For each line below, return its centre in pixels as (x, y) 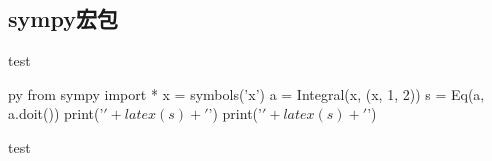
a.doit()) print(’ (56, 113)
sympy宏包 (63, 18)
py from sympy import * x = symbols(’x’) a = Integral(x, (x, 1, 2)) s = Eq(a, (246, 93)
